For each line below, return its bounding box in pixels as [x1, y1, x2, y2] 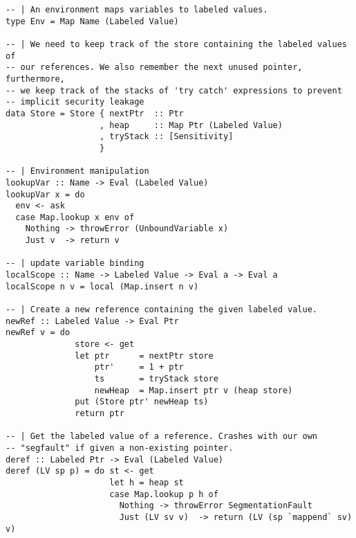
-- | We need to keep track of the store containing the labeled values [6, 39, 347, 49]
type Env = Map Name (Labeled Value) [6, 16, 179, 26]
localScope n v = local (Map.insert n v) [6, 281, 199, 292]
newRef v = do [6, 328, 71, 338]
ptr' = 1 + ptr [94, 362, 184, 373]
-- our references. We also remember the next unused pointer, [6, 62, 303, 73]
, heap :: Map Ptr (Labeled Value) [100, 120, 283, 130]
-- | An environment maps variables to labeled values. [6, 5, 268, 15]
